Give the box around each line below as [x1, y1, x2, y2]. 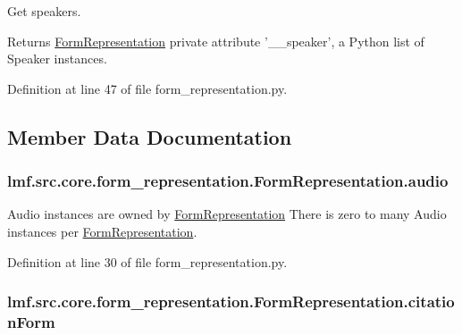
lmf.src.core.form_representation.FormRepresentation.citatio [7, 290, 455, 313]
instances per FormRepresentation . [7, 222, 197, 240]
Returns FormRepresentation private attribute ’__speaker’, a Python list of [7, 31, 424, 50]
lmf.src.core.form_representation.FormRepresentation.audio [7, 170, 449, 192]
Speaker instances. [7, 49, 107, 68]
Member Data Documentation [7, 122, 292, 150]
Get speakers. [7, 2, 81, 20]
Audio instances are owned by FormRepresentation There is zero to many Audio [7, 205, 447, 223]
